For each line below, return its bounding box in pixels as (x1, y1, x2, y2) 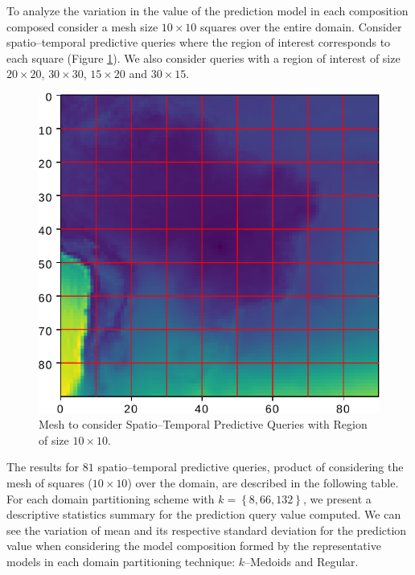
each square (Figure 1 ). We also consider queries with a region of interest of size (6, 49, 401, 66)
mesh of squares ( (6, 474, 92, 491)
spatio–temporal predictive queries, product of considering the (97, 458, 404, 475)
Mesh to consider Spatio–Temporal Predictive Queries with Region (39, 416, 368, 433)
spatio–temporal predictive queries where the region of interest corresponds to (6, 34, 391, 51)
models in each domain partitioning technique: (6, 552, 236, 569)
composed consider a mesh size (6, 18, 158, 35)
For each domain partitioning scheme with (6, 490, 215, 507)
